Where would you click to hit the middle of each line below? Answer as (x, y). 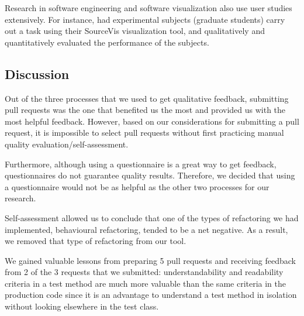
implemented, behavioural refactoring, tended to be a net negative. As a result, (146, 229)
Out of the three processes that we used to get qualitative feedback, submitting (147, 98)
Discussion (37, 73)
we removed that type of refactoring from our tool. (96, 241)
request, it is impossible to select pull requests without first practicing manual (144, 133)
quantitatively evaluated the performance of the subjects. (107, 42)
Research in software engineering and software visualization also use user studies (148, 8)
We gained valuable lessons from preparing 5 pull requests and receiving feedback (150, 260)
